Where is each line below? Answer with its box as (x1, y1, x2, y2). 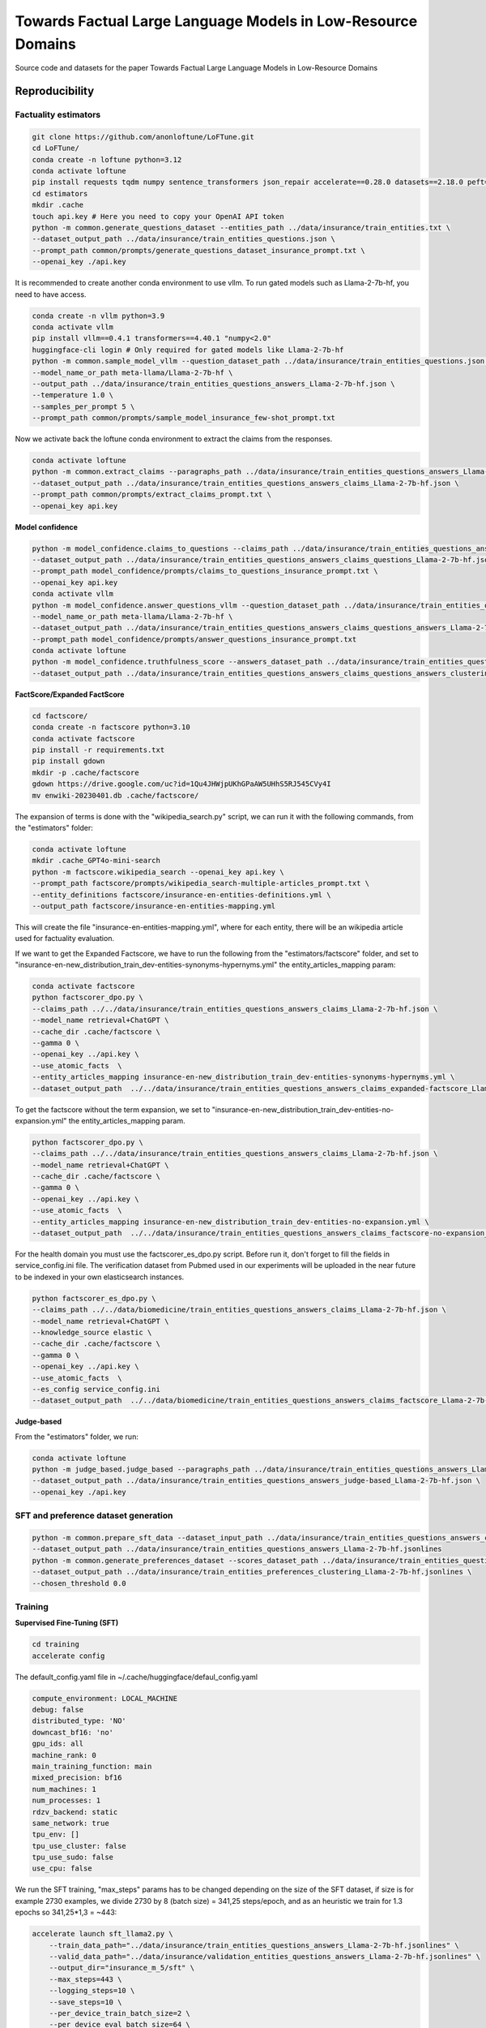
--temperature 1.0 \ (32, 390, 113, 400)
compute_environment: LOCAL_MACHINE (32, 1694, 178, 1703)
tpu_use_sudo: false (32, 1853, 113, 1862)
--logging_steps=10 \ (49, 1986, 135, 1996)
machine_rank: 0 (32, 1751, 97, 1759)
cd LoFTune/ (32, 144, 80, 153)
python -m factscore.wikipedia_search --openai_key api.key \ (32, 867, 284, 876)
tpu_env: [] (32, 1830, 80, 1839)
